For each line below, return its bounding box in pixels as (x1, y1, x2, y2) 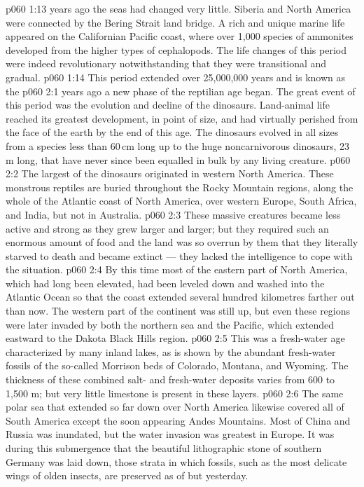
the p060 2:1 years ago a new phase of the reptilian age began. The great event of (6, 83, 356, 98)
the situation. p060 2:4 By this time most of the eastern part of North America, (6, 262, 348, 277)
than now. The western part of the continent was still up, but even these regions (6, 303, 351, 318)
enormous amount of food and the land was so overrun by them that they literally (6, 235, 358, 249)
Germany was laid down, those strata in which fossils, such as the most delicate (6, 454, 347, 469)
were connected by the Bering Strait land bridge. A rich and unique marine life (6, 15, 345, 29)
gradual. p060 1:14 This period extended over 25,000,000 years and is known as (6, 69, 346, 84)
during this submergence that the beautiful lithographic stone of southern (6, 441, 322, 455)
